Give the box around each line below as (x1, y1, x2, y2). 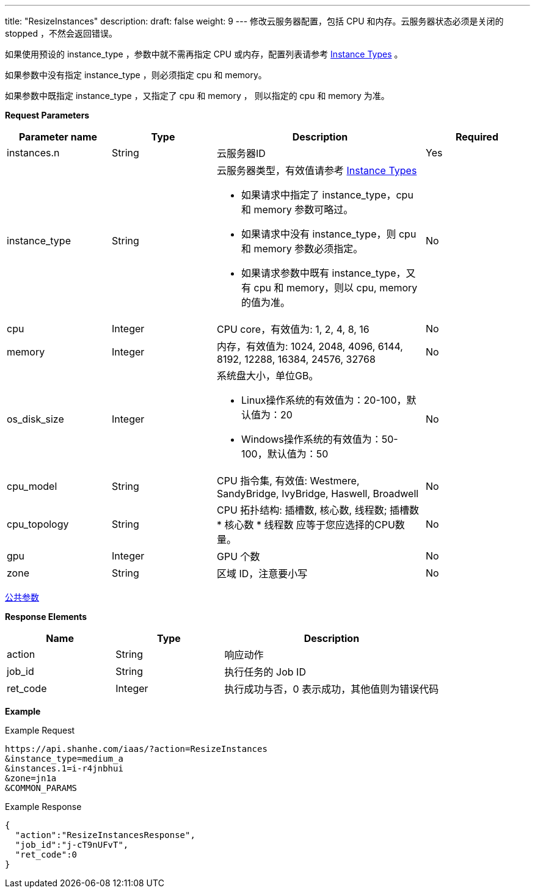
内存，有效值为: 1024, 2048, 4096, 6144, (217, 340, 403, 352)
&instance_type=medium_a (5, 754, 123, 764)
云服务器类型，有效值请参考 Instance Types (217, 164, 417, 177)
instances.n (7, 147, 60, 159)
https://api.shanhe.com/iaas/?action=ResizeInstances (5, 744, 267, 754)
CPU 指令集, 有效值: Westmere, (217, 475, 360, 487)
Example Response (5, 801, 82, 812)
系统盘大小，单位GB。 (217, 370, 319, 382)
